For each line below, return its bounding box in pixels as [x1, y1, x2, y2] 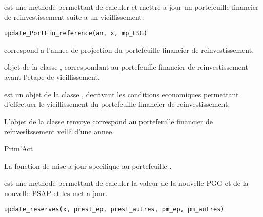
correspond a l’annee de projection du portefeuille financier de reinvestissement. [4, 44, 254, 55]
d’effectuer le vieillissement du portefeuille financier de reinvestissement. [4, 99, 230, 110]
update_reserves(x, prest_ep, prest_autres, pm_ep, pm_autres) [4, 206, 225, 213]
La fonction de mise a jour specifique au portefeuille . [4, 160, 172, 171]
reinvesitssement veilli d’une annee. [4, 126, 114, 137]
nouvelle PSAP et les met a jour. [4, 187, 108, 198]
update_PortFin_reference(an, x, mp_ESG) [4, 30, 148, 37]
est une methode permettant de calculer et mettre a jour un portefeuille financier [4, 2, 259, 12]
